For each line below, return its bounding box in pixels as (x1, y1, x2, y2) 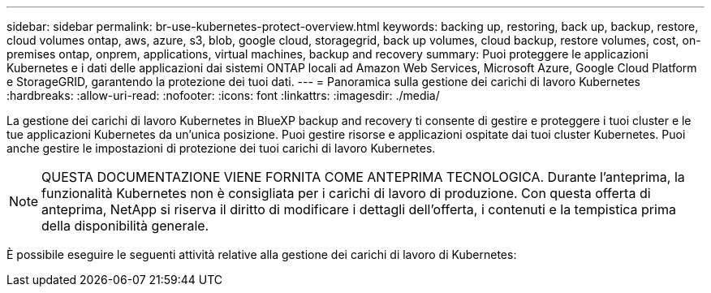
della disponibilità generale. (41, 218, 209, 234)
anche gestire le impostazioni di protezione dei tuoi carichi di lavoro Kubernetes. (6, 141, 436, 155)
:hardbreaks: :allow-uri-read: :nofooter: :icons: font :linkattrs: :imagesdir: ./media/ (6, 88, 440, 102)
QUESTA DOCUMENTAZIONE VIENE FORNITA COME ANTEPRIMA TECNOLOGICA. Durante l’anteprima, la (41, 169, 685, 185)
